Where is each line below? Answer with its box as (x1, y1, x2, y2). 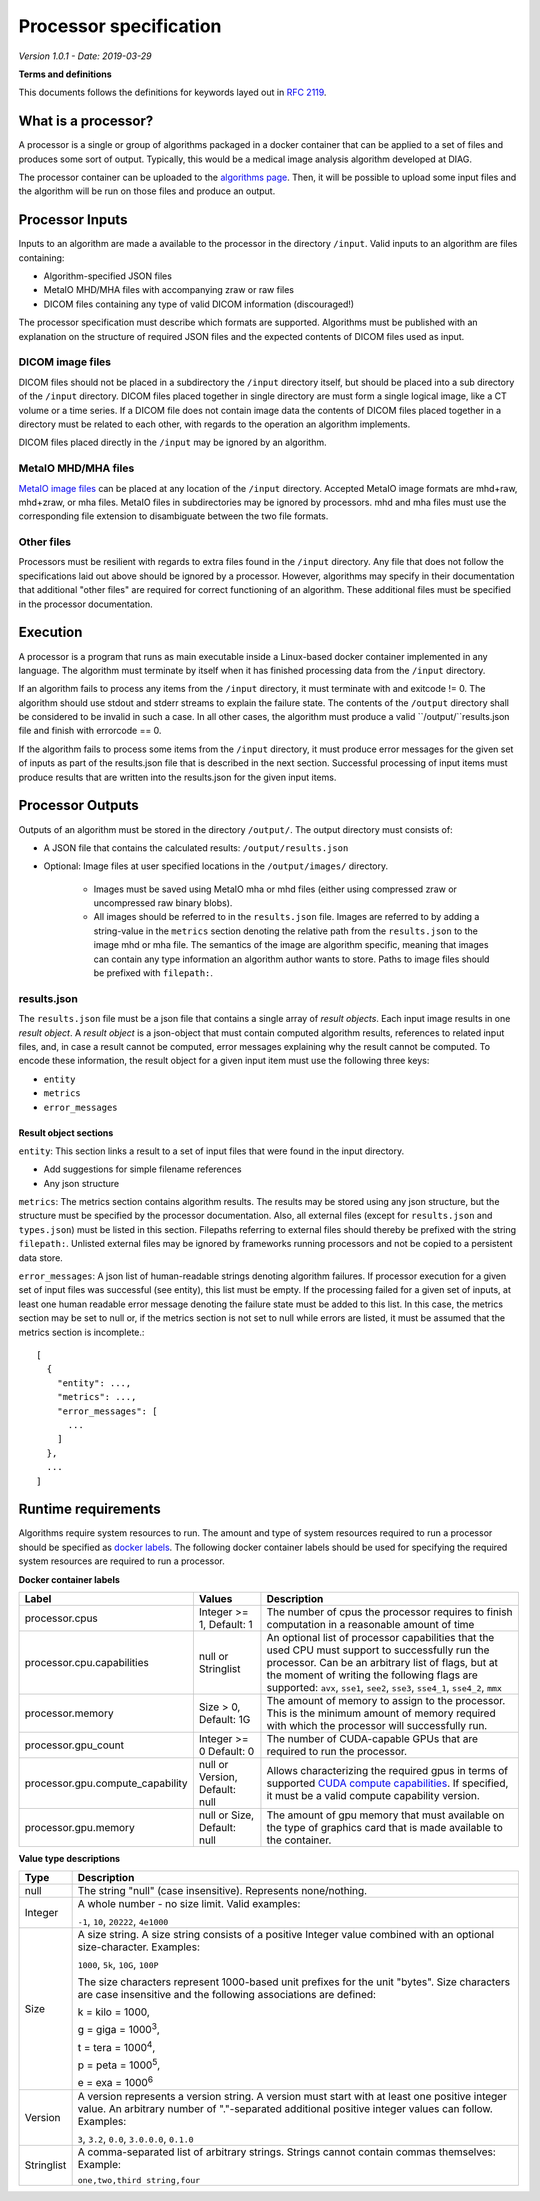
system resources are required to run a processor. (18, 1555, 225, 1567)
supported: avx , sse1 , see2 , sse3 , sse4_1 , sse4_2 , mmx (266, 1680, 502, 1694)
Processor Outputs (18, 797, 139, 814)
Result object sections (18, 1126, 114, 1139)
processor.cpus (24, 1611, 99, 1625)
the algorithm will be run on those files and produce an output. (18, 185, 276, 197)
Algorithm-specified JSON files (43, 270, 172, 282)
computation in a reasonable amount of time (266, 1617, 475, 1631)
